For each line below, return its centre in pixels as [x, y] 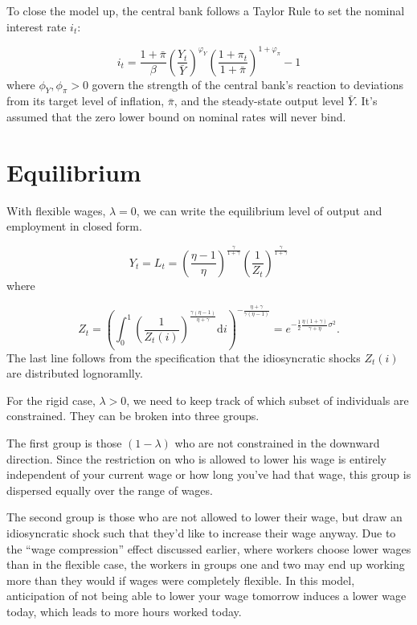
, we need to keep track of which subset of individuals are [268, 400]
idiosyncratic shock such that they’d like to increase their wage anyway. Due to [201, 533]
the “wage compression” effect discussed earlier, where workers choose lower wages [209, 548]
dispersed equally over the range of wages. [110, 490]
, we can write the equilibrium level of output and [259, 210]
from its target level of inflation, [86, 101]
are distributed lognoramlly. [75, 373]
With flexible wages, [56, 210]
